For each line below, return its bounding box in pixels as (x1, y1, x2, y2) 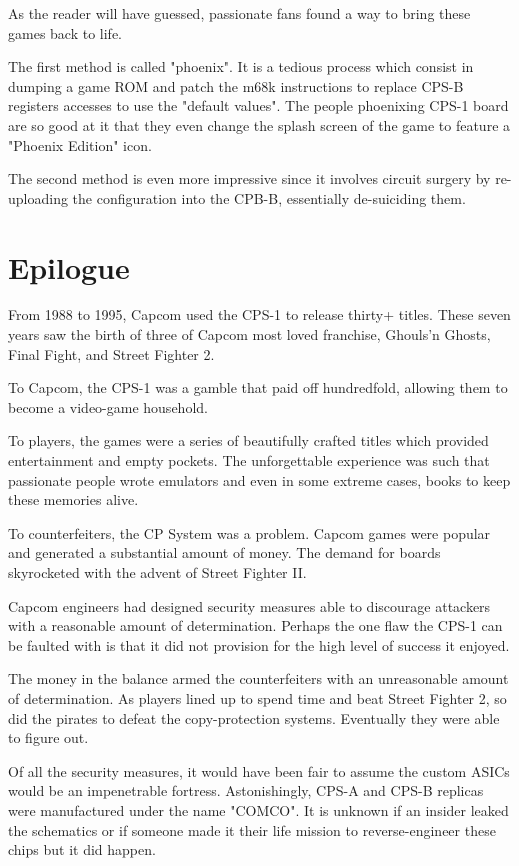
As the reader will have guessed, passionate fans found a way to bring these (8, 3, 471, 23)
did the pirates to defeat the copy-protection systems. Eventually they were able (8, 707, 500, 728)
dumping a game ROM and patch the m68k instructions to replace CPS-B (8, 75, 464, 96)
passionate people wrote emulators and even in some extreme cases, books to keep (8, 469, 511, 490)
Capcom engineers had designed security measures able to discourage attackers (8, 595, 491, 616)
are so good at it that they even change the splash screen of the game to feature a (8, 114, 511, 135)
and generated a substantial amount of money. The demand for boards (8, 542, 441, 563)
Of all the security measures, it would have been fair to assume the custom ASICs (8, 760, 510, 781)
